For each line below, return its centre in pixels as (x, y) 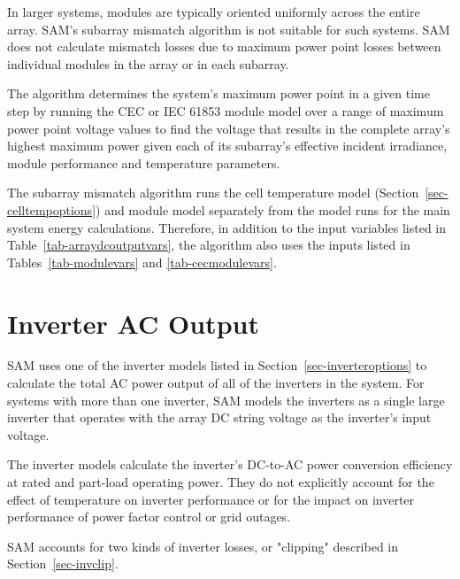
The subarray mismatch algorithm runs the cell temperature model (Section (213, 193)
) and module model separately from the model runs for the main (273, 209)
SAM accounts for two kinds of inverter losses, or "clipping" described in (203, 546)
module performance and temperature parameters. (144, 162)
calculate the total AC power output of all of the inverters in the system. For (216, 383)
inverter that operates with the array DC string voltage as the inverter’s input (219, 417)
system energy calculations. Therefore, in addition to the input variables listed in (227, 227)
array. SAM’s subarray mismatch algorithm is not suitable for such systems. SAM (229, 29)
